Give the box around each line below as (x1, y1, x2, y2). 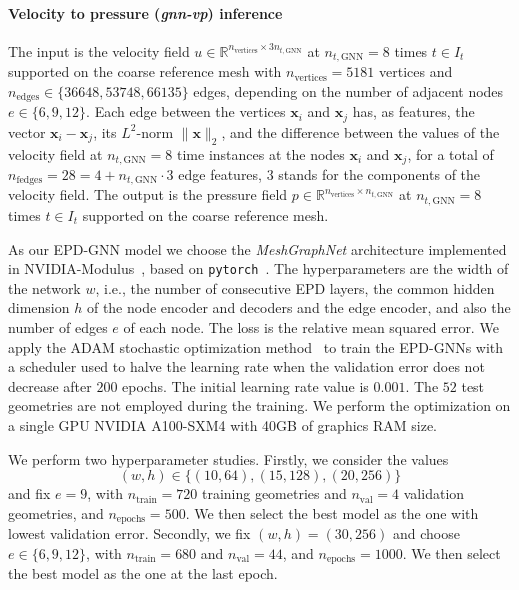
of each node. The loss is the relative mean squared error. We (123, 316, 499, 337)
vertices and (379, 61, 453, 82)
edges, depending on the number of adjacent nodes (193, 80, 504, 101)
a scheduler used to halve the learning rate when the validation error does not (8, 356, 485, 377)
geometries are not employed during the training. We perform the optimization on (8, 395, 511, 416)
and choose (392, 523, 460, 544)
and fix (8, 483, 51, 504)
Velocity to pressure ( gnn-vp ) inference (8, 2, 283, 23)
